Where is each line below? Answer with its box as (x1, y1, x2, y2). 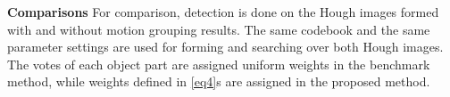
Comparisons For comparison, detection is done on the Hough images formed (7, 3, 439, 20)
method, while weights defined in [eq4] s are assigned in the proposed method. (7, 72, 430, 91)
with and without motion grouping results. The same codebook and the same (7, 20, 430, 38)
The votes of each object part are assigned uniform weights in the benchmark (7, 54, 430, 73)
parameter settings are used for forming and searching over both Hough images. (7, 37, 444, 56)
